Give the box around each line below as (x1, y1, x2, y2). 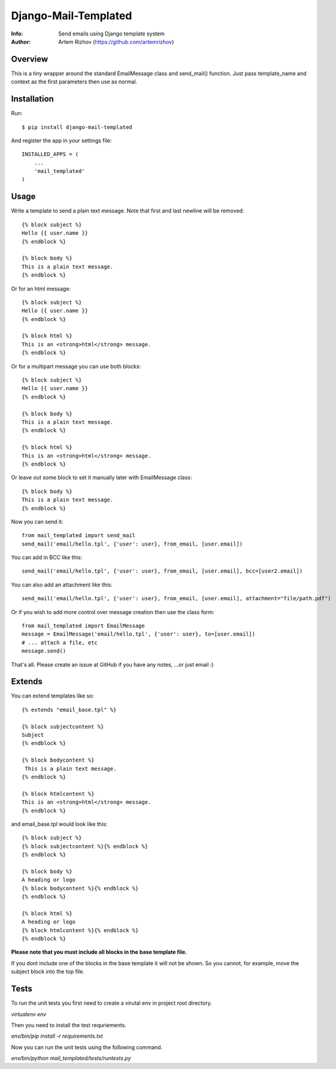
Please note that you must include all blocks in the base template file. (11, 948, 187, 956)
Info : (11, 30, 23, 37)
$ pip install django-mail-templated (22, 124, 133, 130)
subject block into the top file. (11, 968, 85, 975)
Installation (11, 94, 54, 104)
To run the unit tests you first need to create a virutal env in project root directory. (11, 999, 213, 1007)
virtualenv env (11, 1010, 47, 1017)
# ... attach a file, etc (22, 639, 98, 646)
